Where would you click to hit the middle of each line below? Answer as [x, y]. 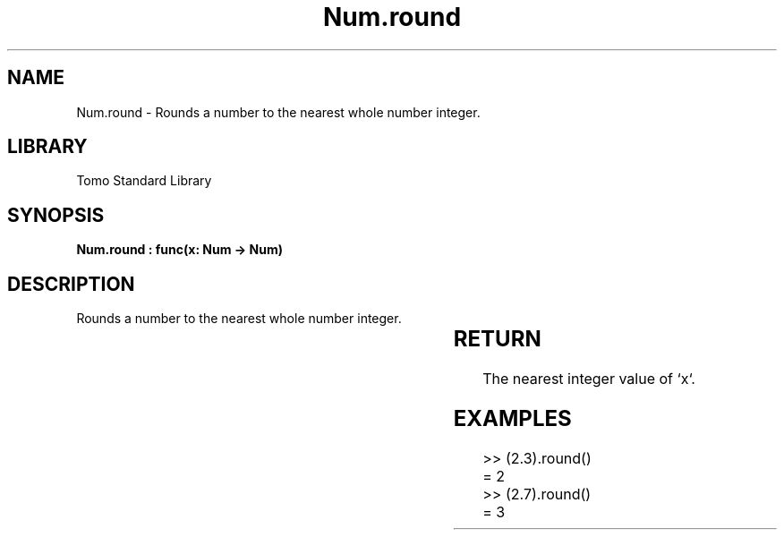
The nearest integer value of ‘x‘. [589, 379]
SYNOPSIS [56, 215]
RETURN [497, 339]
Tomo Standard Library [144, 181]
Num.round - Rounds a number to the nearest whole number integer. [278, 112]
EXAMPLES [512, 418]
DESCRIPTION [71, 284]
